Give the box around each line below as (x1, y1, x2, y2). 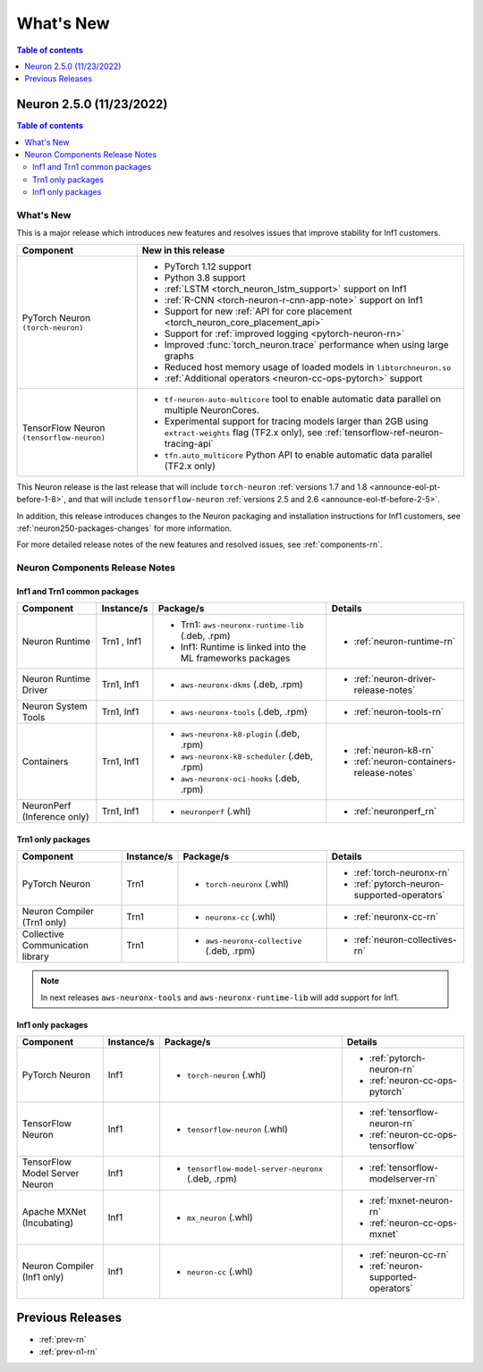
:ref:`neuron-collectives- (353, 934, 457, 947)
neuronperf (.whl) (180, 805, 251, 818)
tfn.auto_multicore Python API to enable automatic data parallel (164, 448, 433, 460)
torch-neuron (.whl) (186, 1069, 267, 1082)
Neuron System (21, 700, 89, 712)
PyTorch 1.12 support (164, 260, 252, 273)
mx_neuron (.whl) (186, 1211, 254, 1224)
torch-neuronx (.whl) (205, 878, 290, 890)
